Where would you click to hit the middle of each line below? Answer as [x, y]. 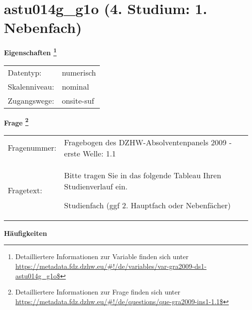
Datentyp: [25, 72]
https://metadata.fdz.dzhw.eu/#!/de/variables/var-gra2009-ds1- [111, 266]
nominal [75, 86]
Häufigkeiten [25, 233]
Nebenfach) [43, 27]
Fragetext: [25, 190]
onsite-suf [78, 100]
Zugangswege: [31, 100]
